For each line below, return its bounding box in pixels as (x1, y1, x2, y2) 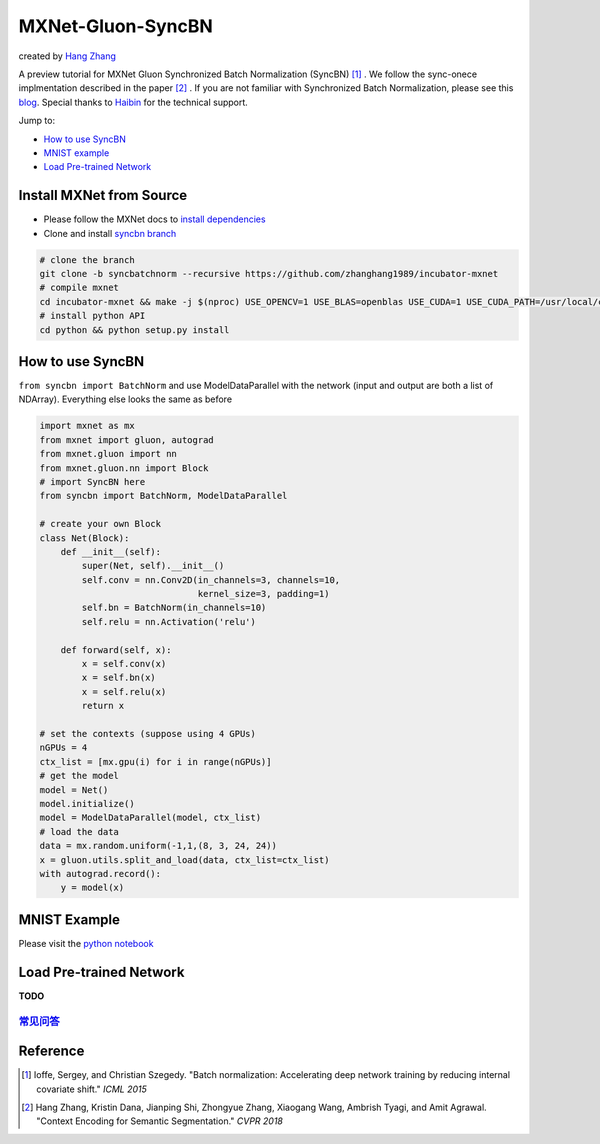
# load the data (39, 826, 120, 837)
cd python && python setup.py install (39, 324, 230, 335)
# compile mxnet (39, 282, 120, 294)
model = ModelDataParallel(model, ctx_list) (39, 812, 262, 824)
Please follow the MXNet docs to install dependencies (43, 213, 266, 225)
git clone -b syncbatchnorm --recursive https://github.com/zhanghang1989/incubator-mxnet (39, 268, 499, 279)
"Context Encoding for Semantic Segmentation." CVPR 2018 (36, 1115, 284, 1127)
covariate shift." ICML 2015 (36, 1083, 147, 1095)
